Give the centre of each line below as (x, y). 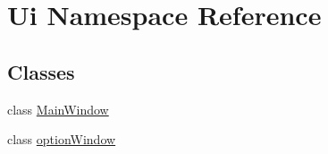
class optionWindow (62, 139)
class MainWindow (58, 109)
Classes (41, 71)
